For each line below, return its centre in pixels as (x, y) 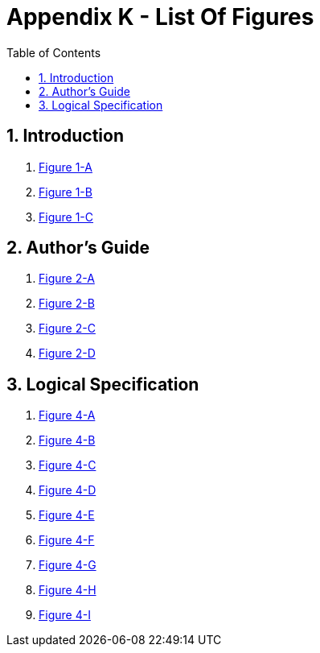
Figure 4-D (68, 490)
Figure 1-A (66, 167)
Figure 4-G (68, 565)
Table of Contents (54, 52)
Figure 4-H (68, 590)
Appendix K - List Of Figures (160, 17)
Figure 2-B (67, 304)
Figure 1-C (66, 217)
